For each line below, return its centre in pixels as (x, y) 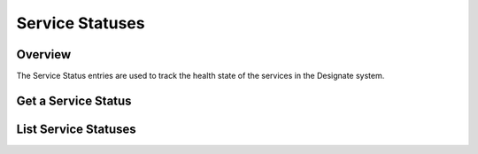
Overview (44, 54)
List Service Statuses (76, 129)
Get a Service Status (74, 100)
